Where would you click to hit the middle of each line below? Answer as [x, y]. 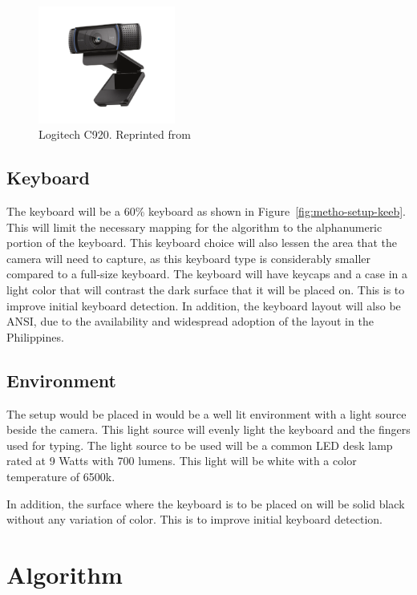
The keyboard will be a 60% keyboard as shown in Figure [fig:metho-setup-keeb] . [206, 211]
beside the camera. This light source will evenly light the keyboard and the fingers [208, 429]
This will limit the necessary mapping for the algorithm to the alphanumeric [194, 227]
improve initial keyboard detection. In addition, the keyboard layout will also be [204, 305]
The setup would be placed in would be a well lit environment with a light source [206, 413]
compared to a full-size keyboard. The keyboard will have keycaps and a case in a [207, 274]
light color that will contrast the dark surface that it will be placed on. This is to [206, 290]
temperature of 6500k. [61, 476]
